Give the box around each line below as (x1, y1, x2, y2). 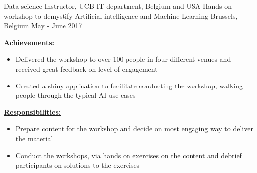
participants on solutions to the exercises (15, 160, 140, 170)
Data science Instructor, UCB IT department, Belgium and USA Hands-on (4, 1, 232, 11)
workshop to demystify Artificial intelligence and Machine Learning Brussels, (4, 10, 238, 21)
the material (15, 133, 53, 143)
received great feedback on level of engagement (15, 63, 158, 74)
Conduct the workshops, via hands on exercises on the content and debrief (15, 150, 242, 160)
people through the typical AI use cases (15, 90, 136, 100)
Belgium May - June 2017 (4, 20, 82, 31)
